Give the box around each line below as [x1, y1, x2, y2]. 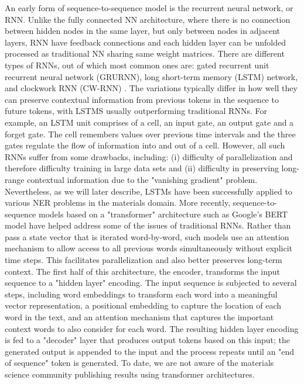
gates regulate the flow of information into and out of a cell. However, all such [5, 139, 285, 151]
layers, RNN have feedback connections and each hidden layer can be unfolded [5, 36, 286, 48]
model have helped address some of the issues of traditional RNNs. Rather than [5, 219, 291, 231]
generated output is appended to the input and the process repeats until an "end [5, 345, 295, 357]
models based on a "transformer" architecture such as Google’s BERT [39, 207, 288, 220]
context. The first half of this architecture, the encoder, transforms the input [5, 265, 280, 277]
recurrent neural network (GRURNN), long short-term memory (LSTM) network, [5, 70, 298, 82]
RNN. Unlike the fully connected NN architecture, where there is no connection [5, 13, 291, 25]
